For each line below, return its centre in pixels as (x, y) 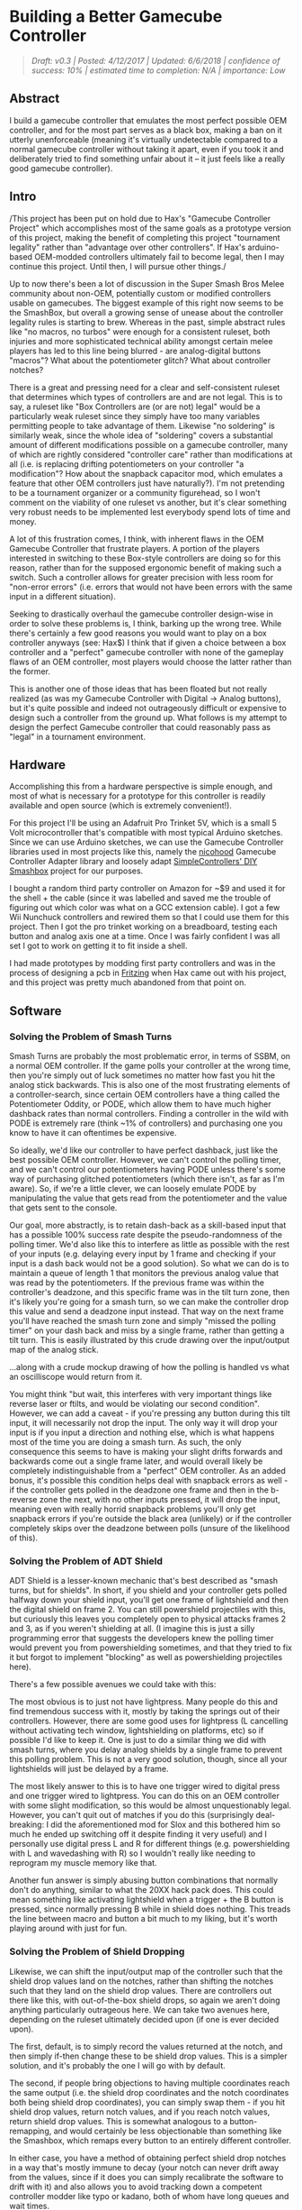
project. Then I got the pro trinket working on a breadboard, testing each (144, 927)
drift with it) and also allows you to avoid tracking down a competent (136, 2187)
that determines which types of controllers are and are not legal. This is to (146, 397)
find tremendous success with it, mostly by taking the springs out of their (145, 1712)
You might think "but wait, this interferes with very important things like (141, 1394)
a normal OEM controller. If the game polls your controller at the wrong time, (150, 1066)
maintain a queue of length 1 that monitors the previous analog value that (144, 1274)
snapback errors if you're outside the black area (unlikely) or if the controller (151, 1519)
